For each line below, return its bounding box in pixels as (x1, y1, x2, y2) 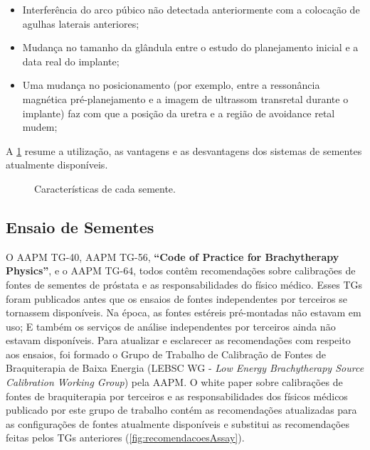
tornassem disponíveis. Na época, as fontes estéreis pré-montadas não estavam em (6, 305, 361, 320)
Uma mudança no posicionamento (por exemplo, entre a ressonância (22, 77, 320, 92)
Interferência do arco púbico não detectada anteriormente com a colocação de (22, 2, 360, 16)
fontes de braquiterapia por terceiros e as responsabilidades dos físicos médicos (6, 388, 348, 403)
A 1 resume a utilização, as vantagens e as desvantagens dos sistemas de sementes (6, 143, 362, 158)
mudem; (22, 119, 58, 134)
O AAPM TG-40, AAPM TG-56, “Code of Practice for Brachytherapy (6, 249, 339, 264)
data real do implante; (22, 53, 120, 68)
